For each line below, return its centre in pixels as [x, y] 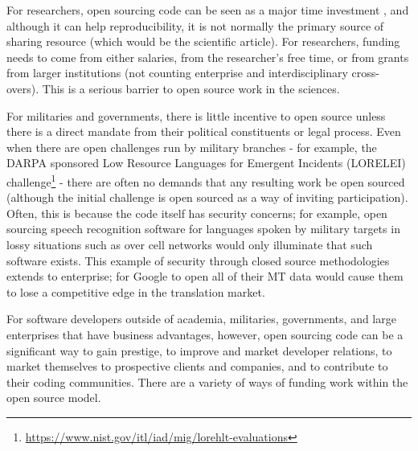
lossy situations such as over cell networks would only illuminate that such [190, 244]
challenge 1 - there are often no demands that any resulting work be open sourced [206, 180]
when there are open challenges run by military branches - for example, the [192, 147]
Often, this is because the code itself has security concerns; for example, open [197, 213]
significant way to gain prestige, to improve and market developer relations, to [199, 350]
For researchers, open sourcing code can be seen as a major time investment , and [208, 10]
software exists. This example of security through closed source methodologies [198, 260]
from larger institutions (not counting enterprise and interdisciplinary [177, 73]
